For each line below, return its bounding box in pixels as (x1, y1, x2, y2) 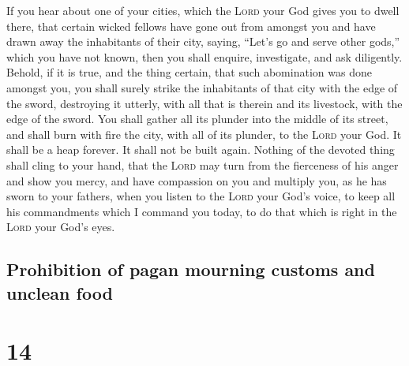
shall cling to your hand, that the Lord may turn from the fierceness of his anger (6, 156, 399, 173)
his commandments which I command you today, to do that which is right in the (6, 203, 397, 219)
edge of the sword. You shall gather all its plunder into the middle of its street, (6, 110, 388, 127)
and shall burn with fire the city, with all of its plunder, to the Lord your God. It (6, 125, 402, 142)
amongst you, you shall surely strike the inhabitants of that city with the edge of (6, 79, 398, 95)
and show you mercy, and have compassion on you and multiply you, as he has (6, 172, 387, 189)
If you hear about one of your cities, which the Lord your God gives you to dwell (6, 2, 400, 18)
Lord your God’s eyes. (6, 218, 115, 235)
